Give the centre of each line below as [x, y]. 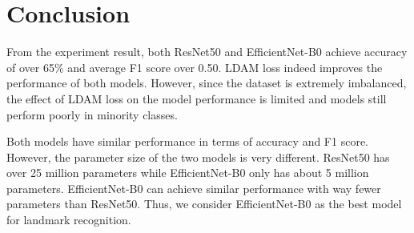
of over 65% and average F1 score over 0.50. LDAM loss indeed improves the [195, 67]
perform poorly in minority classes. [92, 114]
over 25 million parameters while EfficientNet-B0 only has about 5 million [188, 173]
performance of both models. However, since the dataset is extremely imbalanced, [207, 83]
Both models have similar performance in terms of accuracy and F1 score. [188, 141]
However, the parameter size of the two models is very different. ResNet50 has [198, 157]
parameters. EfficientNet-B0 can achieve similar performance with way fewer [194, 188]
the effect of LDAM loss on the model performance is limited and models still [197, 98]
